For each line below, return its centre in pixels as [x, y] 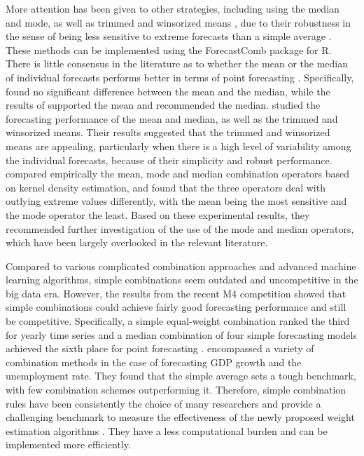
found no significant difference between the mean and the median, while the [168, 91]
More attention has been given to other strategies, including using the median [173, 8]
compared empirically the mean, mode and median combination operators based [178, 174]
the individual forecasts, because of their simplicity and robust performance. [169, 160]
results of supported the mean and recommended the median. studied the [163, 105]
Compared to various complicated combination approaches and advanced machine [181, 266]
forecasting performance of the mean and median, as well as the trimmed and [172, 118]
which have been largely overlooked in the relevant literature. [137, 242]
